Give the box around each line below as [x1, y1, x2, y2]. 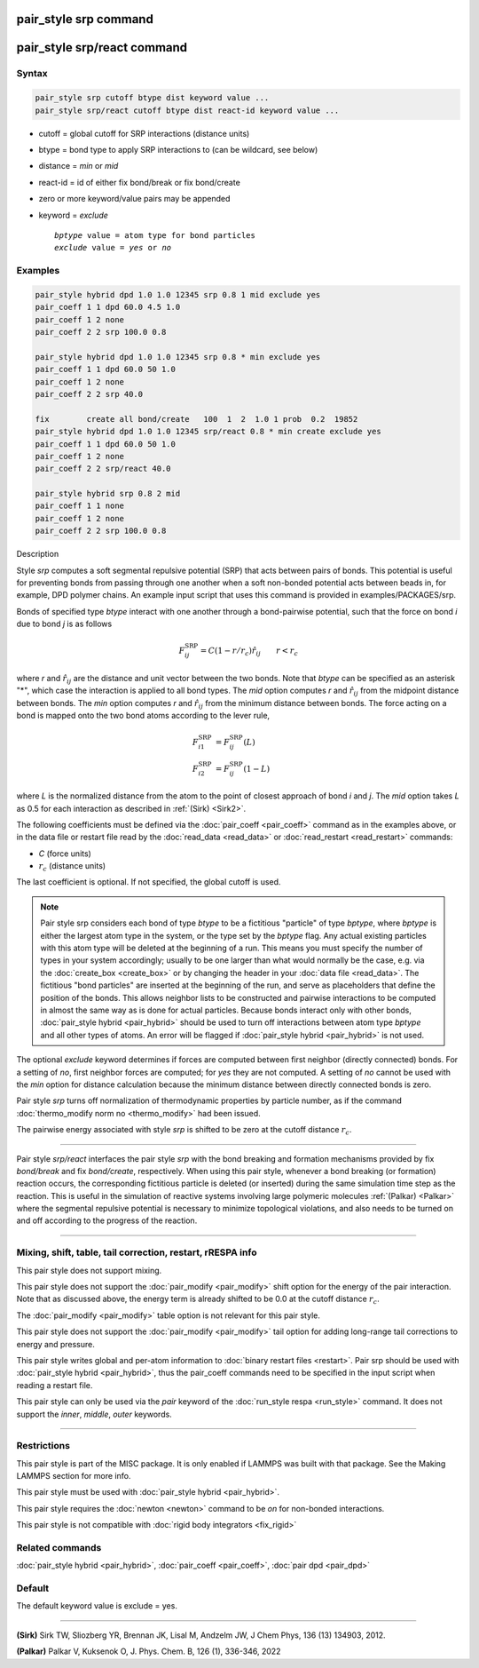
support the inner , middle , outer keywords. [16, 1409, 172, 1419]
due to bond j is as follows [16, 618, 113, 630]
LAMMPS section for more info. [16, 1471, 131, 1481]
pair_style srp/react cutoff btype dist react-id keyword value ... [35, 105, 340, 115]
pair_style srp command [16, 12, 154, 27]
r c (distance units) [38, 861, 106, 873]
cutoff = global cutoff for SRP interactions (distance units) [38, 128, 250, 139]
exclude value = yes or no [54, 242, 172, 253]
